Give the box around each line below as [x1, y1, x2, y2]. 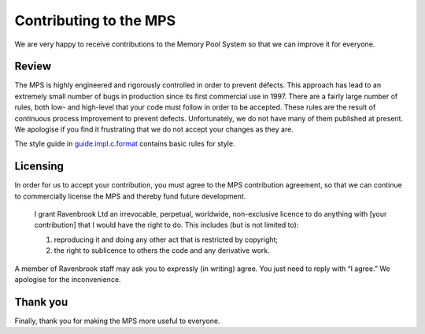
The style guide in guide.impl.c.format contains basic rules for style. [14, 139, 235, 149]
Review [14, 60, 52, 73]
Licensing [14, 160, 65, 173]
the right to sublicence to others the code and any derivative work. [54, 246, 271, 255]
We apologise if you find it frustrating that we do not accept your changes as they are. [14, 124, 294, 134]
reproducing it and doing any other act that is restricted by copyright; [54, 235, 279, 244]
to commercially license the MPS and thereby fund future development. [14, 191, 246, 201]
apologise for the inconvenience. [14, 275, 121, 284]
